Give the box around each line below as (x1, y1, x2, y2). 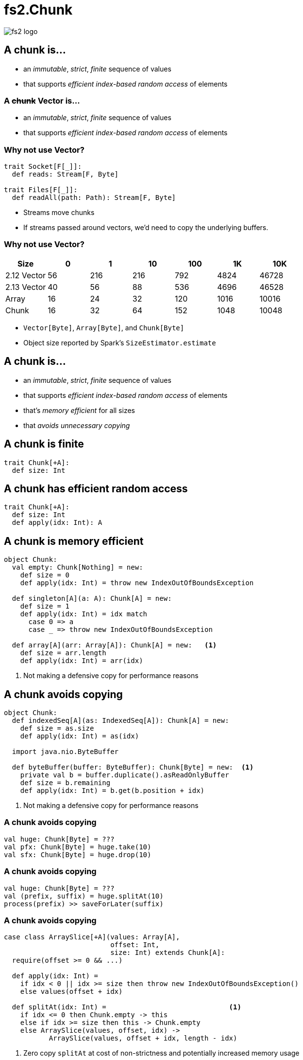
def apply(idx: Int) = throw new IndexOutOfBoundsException (20, 579, 254, 587)
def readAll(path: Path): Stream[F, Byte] (12, 194, 176, 202)
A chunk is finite (4, 438, 84, 450)
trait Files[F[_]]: (4, 186, 78, 194)
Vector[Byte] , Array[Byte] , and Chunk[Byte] (23, 323, 185, 332)
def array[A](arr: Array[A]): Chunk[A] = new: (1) (12, 641, 217, 649)
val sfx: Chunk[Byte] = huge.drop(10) (4, 850, 151, 859)
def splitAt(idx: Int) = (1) (12, 1003, 241, 1011)
